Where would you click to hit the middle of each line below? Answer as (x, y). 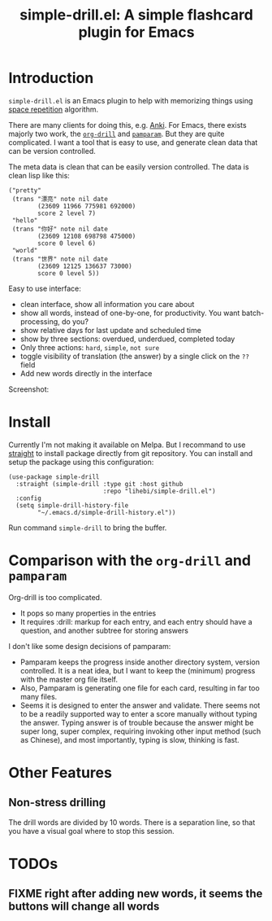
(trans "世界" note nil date (60, 259)
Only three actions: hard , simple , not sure (90, 347)
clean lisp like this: (39, 175)
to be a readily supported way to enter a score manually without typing (138, 713)
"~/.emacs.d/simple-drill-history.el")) (107, 512)
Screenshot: (29, 389)
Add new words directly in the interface (86, 373)
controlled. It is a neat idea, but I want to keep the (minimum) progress (138, 670)
